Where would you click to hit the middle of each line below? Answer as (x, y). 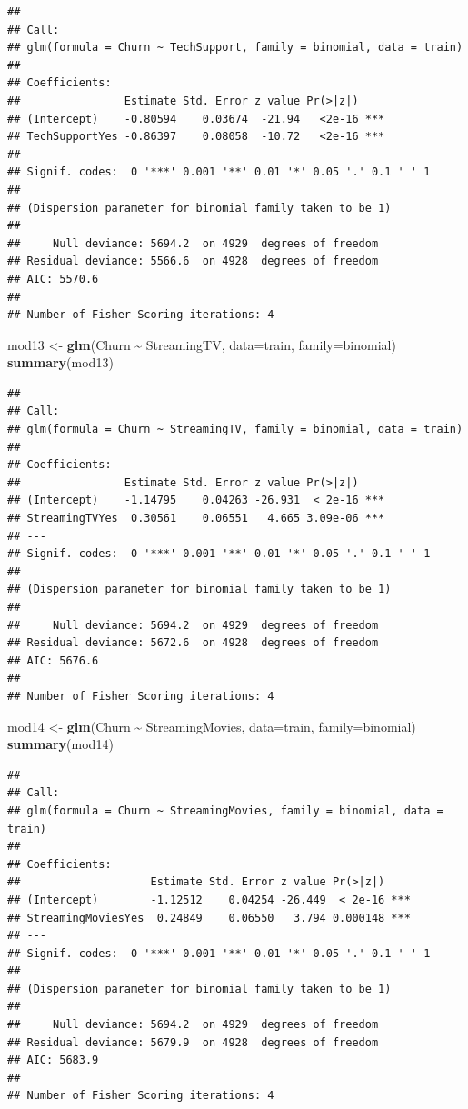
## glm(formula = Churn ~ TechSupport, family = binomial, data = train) (235, 48)
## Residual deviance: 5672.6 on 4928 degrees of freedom (193, 643)
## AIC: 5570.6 (53, 279)
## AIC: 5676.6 (53, 660)
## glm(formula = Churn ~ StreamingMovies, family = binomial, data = (225, 810)
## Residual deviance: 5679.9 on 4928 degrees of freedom (193, 1042)
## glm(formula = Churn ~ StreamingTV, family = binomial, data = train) (235, 430)
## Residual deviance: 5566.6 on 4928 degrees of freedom (193, 261)
